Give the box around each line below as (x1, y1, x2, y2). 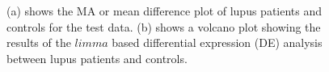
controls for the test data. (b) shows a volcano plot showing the (6, 18, 321, 35)
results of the (6, 34, 71, 51)
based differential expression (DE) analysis (112, 34, 323, 51)
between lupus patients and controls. (6, 49, 188, 66)
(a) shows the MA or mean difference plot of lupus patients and (6, 2, 323, 19)
